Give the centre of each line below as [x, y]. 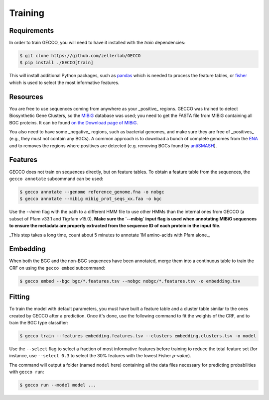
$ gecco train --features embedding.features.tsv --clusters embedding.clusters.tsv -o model [138, 336]
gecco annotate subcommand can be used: [56, 179]
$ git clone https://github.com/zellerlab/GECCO [80, 56]
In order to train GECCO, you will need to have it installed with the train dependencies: [97, 43]
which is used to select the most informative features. [64, 83]
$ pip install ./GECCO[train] [57, 63]
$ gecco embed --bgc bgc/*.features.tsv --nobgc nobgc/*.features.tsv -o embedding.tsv [130, 281]
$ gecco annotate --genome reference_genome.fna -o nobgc [92, 192]
